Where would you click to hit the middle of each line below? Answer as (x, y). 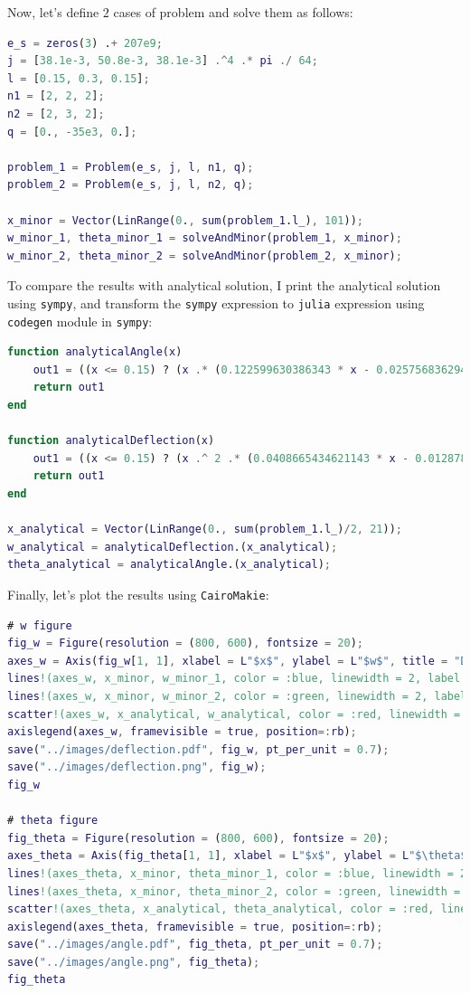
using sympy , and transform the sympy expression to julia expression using (216, 303)
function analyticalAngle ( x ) (95, 352)
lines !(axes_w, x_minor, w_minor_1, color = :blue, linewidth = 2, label (234, 679)
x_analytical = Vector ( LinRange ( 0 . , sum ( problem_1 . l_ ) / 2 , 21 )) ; (205, 530)
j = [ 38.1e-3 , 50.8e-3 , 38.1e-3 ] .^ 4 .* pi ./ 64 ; (163, 61)
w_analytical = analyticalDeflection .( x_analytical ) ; (173, 547)
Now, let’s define (53, 12)
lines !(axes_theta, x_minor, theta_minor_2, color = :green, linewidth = (234, 891)
